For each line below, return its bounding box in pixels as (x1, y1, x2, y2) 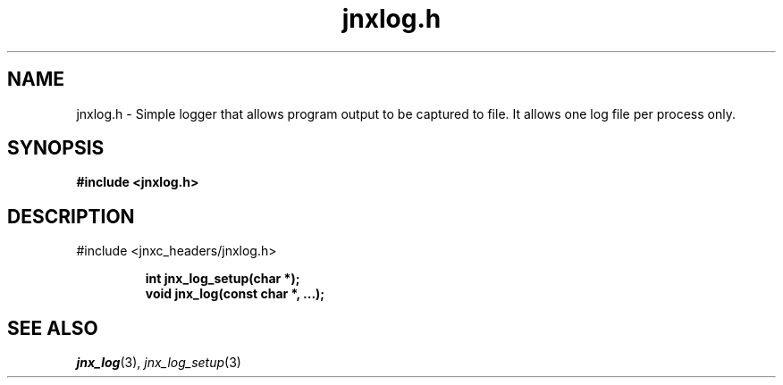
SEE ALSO (7, 316, 98, 339)
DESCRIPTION (7, 205, 135, 228)
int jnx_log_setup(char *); (145, 271, 300, 287)
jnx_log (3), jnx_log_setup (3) (76, 355, 241, 371)
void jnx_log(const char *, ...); (145, 286, 325, 302)
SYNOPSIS (7, 137, 105, 160)
